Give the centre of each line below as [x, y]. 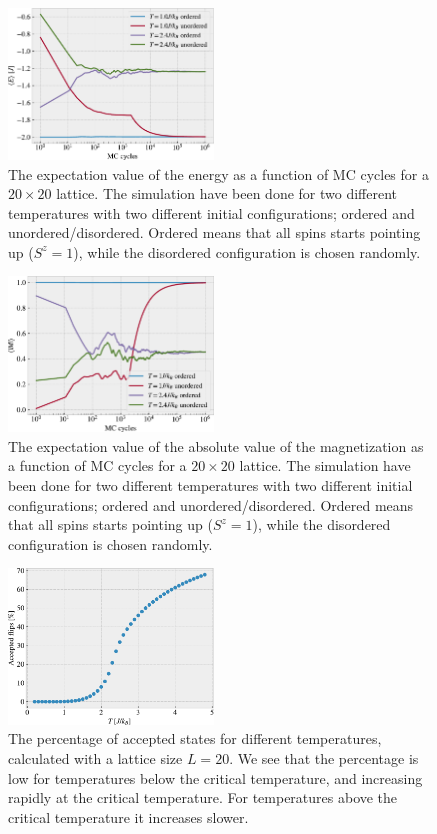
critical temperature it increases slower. [128, 816]
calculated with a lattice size [95, 757]
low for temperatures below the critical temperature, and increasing [215, 777]
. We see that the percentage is [324, 757]
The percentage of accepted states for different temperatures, [195, 738]
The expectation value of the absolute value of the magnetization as [216, 445]
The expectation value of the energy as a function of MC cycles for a [218, 173]
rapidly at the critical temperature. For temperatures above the [203, 797]
